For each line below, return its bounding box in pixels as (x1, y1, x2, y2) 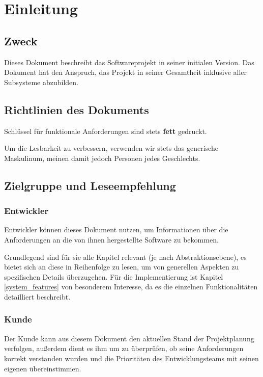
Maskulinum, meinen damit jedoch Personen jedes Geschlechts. (4, 152, 200, 163)
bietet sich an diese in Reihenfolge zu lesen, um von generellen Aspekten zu (4, 261, 239, 272)
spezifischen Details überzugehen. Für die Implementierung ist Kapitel (4, 271, 223, 282)
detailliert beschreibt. (4, 291, 71, 302)
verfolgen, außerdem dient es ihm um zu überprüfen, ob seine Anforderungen (4, 343, 244, 354)
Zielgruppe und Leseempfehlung (4, 177, 176, 193)
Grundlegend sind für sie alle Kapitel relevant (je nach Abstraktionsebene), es (4, 251, 247, 262)
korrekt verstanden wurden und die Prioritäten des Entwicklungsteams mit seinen (4, 353, 259, 363)
